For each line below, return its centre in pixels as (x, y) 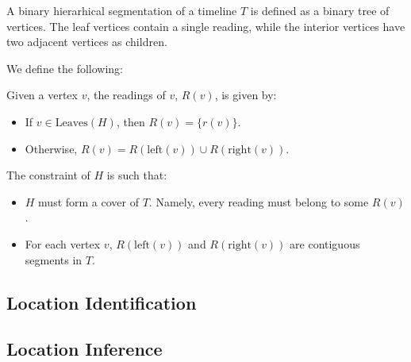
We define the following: (65, 68)
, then (131, 121)
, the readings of (126, 95)
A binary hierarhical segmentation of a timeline (122, 10)
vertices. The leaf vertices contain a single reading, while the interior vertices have (206, 26)
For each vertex (63, 243)
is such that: (137, 175)
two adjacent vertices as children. (87, 42)
